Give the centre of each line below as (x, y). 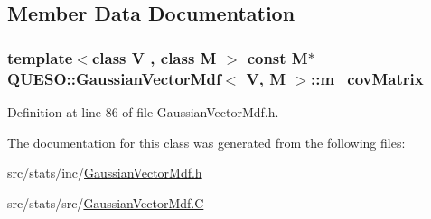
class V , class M (154, 57)
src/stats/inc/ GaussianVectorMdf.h (105, 173)
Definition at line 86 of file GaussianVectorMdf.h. (143, 111)
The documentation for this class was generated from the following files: (206, 142)
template (40, 57)
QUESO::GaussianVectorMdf (114, 78)
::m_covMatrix (367, 78)
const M (277, 57)
